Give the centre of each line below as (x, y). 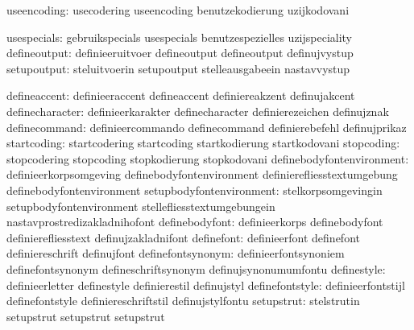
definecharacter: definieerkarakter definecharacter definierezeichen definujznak (198, 111)
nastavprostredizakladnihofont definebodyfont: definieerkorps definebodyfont (195, 222)
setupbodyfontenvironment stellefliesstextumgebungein (141, 206)
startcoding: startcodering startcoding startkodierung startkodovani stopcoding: (203, 143)
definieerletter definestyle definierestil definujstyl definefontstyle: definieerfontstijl (206, 285)
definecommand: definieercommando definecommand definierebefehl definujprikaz (207, 127)
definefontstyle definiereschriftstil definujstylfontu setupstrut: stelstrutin (183, 301)
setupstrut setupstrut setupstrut (86, 316)
